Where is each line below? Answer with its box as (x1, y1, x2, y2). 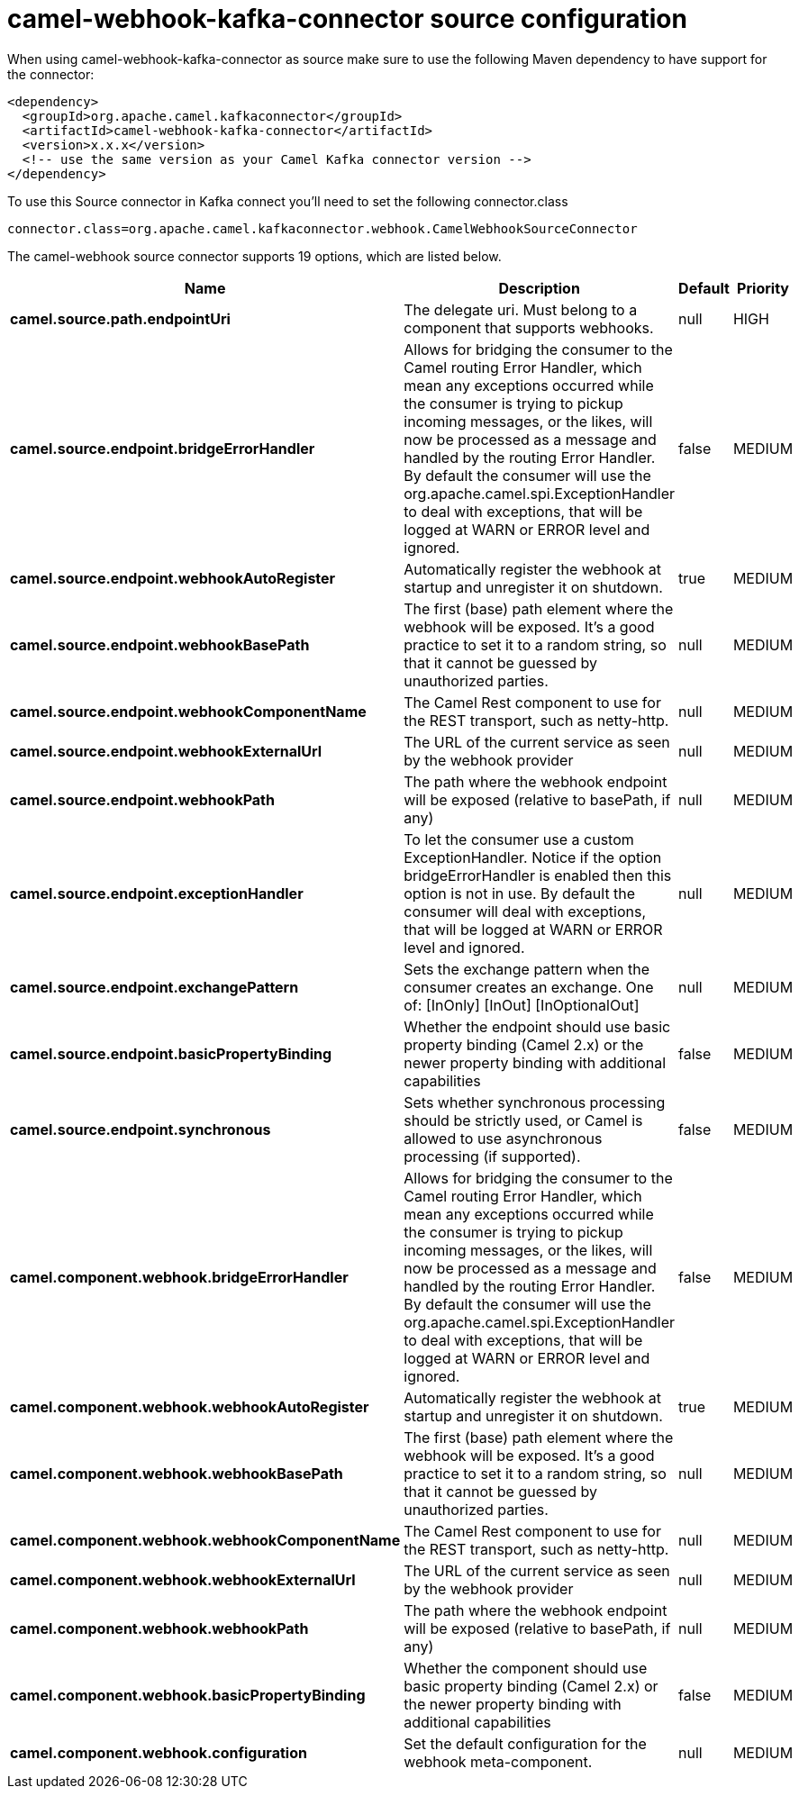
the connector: (7, 66, 95, 82)
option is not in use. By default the (404, 884, 636, 903)
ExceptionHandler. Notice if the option (404, 848, 662, 866)
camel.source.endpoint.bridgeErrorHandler (10, 439, 315, 458)
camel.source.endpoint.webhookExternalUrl (10, 741, 322, 760)
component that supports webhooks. (404, 318, 654, 337)
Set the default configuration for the (404, 1734, 647, 1753)
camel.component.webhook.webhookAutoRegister (10, 1397, 369, 1416)
